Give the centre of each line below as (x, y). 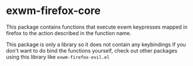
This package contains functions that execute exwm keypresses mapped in (97, 27)
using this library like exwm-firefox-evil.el (58, 57)
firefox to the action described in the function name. (69, 33)
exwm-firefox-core (54, 11)
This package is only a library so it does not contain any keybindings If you (96, 44)
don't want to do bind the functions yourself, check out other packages (92, 50)
